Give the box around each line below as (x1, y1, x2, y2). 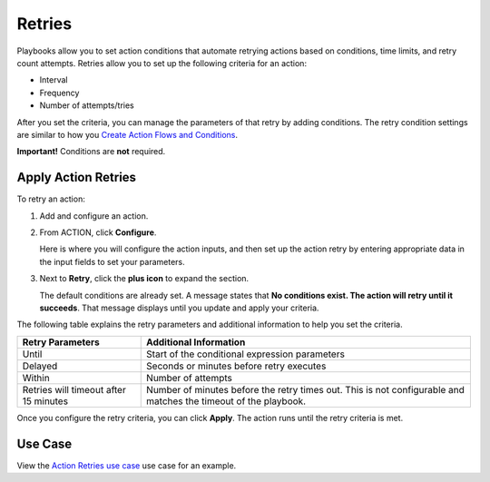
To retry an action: (16, 193, 85, 204)
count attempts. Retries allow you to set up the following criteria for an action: (16, 57, 308, 68)
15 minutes (22, 395, 68, 408)
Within (22, 371, 50, 384)
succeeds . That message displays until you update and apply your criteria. (39, 302, 319, 313)
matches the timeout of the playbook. (146, 395, 307, 408)
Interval (39, 74, 68, 85)
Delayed (22, 359, 58, 372)
